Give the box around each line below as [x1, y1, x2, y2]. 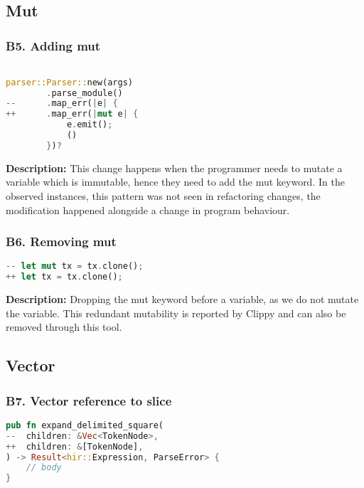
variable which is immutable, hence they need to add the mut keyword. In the [6, 174, 345, 189]
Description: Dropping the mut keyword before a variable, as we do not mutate [6, 292, 359, 307]
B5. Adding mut [6, 36, 101, 54]
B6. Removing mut [6, 233, 117, 250]
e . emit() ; [66, 120, 113, 130]
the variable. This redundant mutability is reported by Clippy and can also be [6, 305, 346, 320]
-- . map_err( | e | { [6, 98, 118, 109]
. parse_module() [46, 87, 123, 98]
